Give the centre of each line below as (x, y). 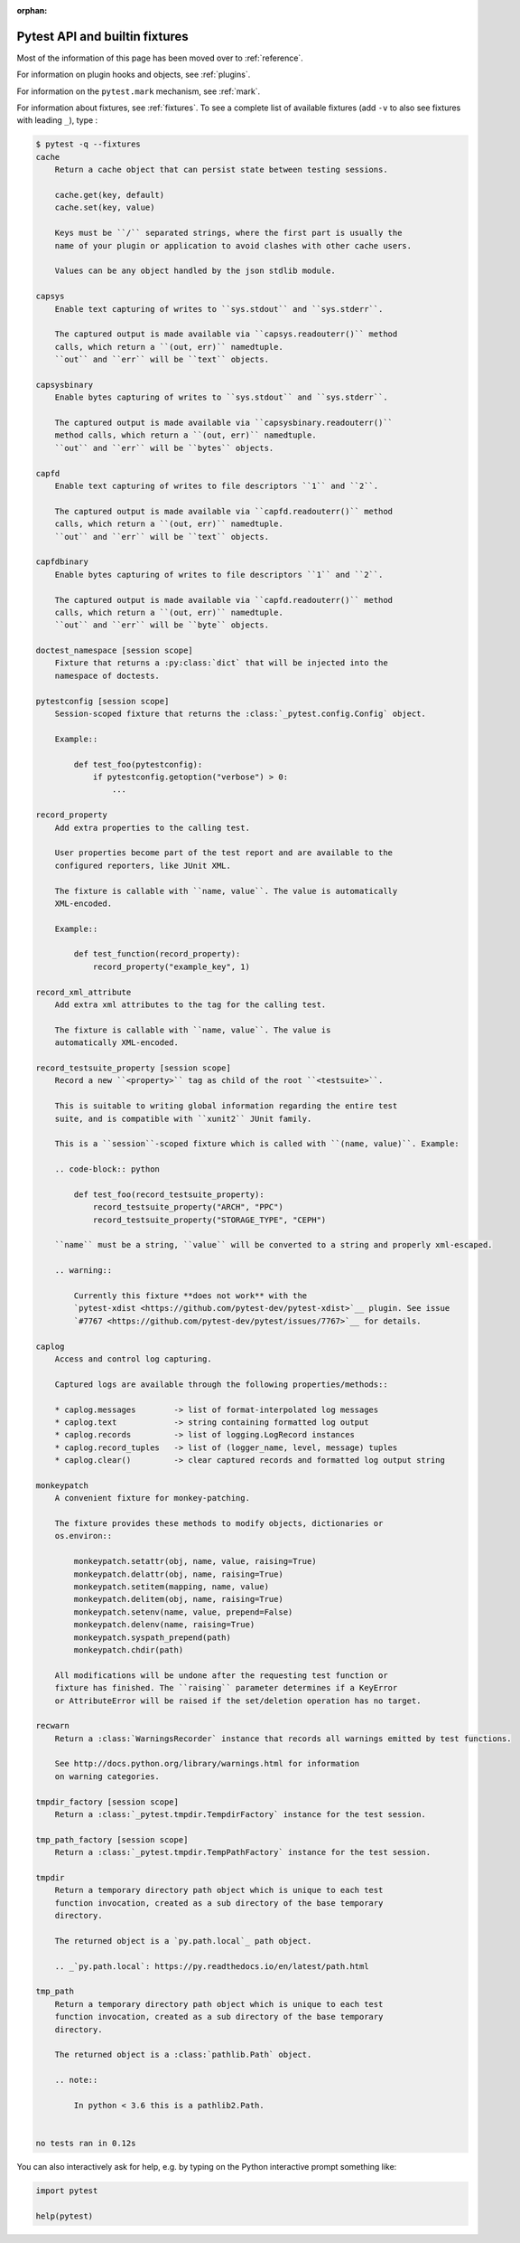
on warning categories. (107, 1776)
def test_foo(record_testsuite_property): (169, 1194)
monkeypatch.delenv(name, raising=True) (164, 1625)
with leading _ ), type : (57, 120)
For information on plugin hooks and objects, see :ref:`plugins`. (134, 75)
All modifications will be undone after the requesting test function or (221, 1675)
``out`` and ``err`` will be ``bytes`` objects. (164, 448)
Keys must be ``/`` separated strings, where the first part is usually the (228, 233)
